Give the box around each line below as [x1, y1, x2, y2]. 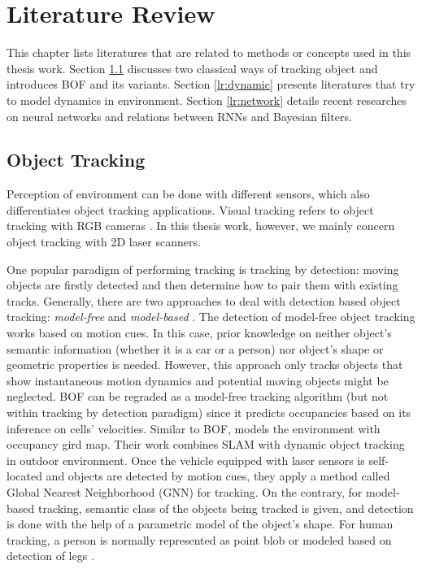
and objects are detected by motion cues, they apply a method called [46, 467, 390, 484]
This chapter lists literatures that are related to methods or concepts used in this [7, 44, 411, 61]
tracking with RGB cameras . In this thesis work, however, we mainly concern [7, 217, 395, 234]
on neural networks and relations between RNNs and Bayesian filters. [7, 107, 352, 124]
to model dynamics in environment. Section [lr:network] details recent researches [7, 91, 407, 108]
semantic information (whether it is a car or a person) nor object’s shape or [7, 340, 384, 357]
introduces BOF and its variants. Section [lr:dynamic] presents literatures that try [7, 76, 415, 93]
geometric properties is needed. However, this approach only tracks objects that [7, 356, 403, 373]
